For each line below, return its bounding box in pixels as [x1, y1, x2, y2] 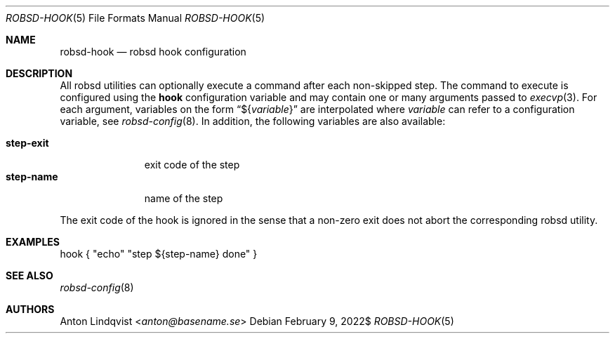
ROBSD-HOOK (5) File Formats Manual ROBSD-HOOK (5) [6, 12, 265, 24]
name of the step [144, 192, 223, 204]
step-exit [6, 137, 49, 149]
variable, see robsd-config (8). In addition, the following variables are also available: [60, 115, 446, 127]
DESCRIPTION [6, 67, 73, 79]
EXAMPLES [6, 236, 60, 248]
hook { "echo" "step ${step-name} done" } [60, 248, 258, 260]
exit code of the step [144, 159, 240, 171]
